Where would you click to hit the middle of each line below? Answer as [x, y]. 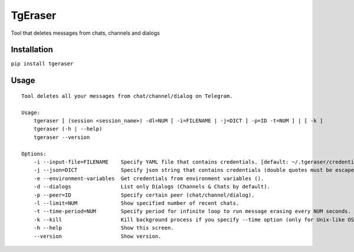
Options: [34, 154]
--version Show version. [97, 236]
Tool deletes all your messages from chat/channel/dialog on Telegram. [127, 96]
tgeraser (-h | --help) [68, 129]
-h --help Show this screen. [104, 228]
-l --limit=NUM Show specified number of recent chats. [136, 203]
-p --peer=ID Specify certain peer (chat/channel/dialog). [144, 195]
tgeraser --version [62, 137]
